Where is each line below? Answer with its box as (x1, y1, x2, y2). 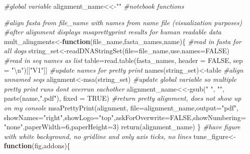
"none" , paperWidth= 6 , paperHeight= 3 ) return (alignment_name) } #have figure (4, 122, 241, 132)
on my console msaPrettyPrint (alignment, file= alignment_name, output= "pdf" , (4, 102, 238, 112)
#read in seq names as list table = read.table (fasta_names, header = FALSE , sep (4, 55, 243, 65)
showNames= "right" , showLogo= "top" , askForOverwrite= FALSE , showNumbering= (4, 112, 246, 122)
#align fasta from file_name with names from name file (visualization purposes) (4, 17, 242, 27)
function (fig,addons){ (4, 140, 71, 151)
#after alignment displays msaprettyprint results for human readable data (4, 27, 221, 37)
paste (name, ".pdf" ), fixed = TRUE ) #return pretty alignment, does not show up (4, 93, 241, 103)
